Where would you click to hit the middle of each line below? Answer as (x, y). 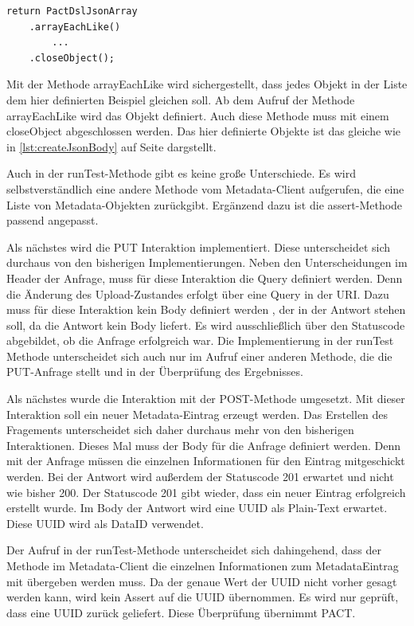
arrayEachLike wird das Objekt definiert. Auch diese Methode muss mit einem (198, 115)
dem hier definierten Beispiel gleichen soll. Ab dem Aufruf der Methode (181, 99)
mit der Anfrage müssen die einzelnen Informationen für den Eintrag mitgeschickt (206, 461)
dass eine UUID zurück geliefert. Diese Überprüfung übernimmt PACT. (181, 612)
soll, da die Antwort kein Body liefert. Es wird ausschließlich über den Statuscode (206, 325)
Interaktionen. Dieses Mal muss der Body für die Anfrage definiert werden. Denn (204, 445)
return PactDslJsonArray (72, 11)
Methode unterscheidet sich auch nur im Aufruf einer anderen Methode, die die (199, 356)
